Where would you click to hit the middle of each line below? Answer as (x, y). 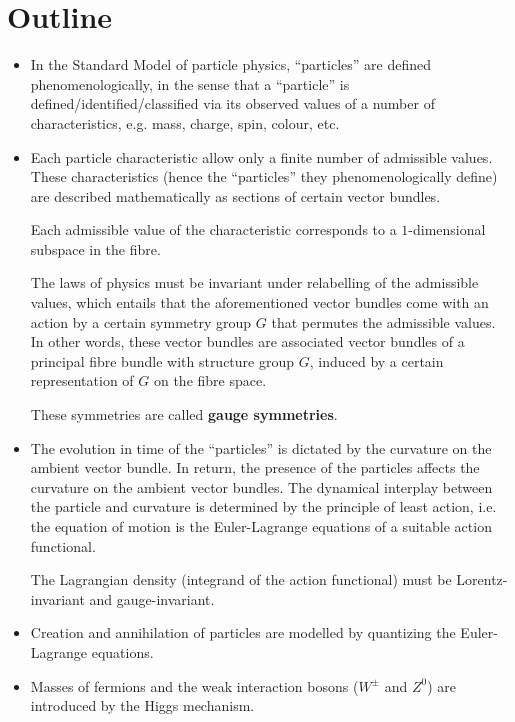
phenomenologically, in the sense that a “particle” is (190, 83)
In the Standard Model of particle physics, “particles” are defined (230, 64)
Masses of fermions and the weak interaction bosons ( (194, 685)
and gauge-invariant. (152, 598)
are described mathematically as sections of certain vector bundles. (235, 195)
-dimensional (447, 229)
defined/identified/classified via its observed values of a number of (232, 103)
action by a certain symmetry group (141, 321)
